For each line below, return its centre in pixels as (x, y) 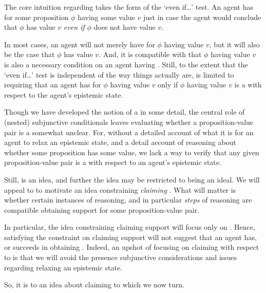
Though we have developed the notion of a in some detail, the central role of (125, 112)
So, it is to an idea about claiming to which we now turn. (94, 285)
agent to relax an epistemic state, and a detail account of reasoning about (120, 142)
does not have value (125, 27)
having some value (106, 17)
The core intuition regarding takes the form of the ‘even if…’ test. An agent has (129, 7)
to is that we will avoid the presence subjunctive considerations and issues (121, 257)
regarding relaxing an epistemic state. (63, 267)
